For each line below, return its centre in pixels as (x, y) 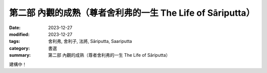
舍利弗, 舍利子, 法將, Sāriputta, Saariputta (90, 41)
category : (20, 48)
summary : (20, 55)
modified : (19, 34)
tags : (15, 41)
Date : (15, 28)
